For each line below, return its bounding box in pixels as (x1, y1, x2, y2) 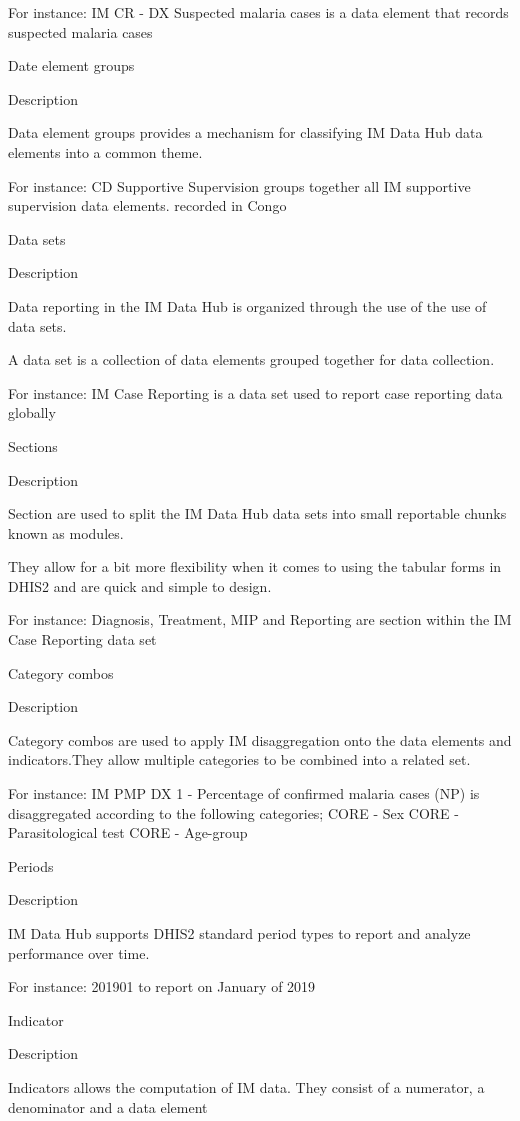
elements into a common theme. (8, 141, 203, 162)
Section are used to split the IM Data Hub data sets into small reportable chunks (8, 503, 507, 524)
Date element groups (8, 55, 135, 76)
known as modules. (8, 522, 124, 543)
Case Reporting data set (8, 629, 157, 650)
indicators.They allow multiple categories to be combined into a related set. (8, 749, 471, 770)
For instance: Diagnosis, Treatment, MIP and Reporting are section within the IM (8, 609, 512, 630)
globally (8, 402, 56, 423)
